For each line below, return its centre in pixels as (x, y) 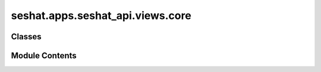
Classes (26, 37)
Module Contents (44, 56)
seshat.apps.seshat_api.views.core (101, 15)
